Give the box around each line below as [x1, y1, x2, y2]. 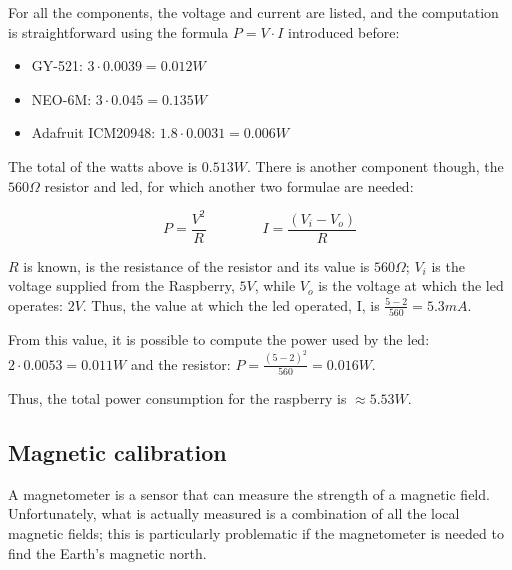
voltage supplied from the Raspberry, [8, 275, 235, 296]
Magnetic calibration [8, 436, 227, 467]
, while [254, 275, 296, 296]
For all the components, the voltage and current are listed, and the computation [8, 2, 499, 22]
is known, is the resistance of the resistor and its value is [23, 255, 370, 276]
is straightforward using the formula [8, 21, 229, 42]
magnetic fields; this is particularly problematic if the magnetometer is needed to [8, 522, 504, 543]
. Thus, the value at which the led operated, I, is [82, 294, 380, 315]
